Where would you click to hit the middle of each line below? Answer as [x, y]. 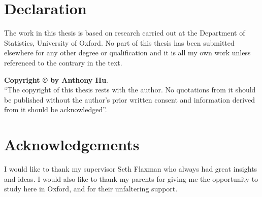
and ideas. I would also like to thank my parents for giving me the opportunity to [131, 178]
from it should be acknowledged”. [56, 109]
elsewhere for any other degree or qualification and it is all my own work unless [127, 53]
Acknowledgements [72, 144]
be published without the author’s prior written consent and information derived [130, 99]
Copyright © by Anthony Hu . [56, 79]
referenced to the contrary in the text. [63, 62]
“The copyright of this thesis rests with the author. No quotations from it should [130, 90]
